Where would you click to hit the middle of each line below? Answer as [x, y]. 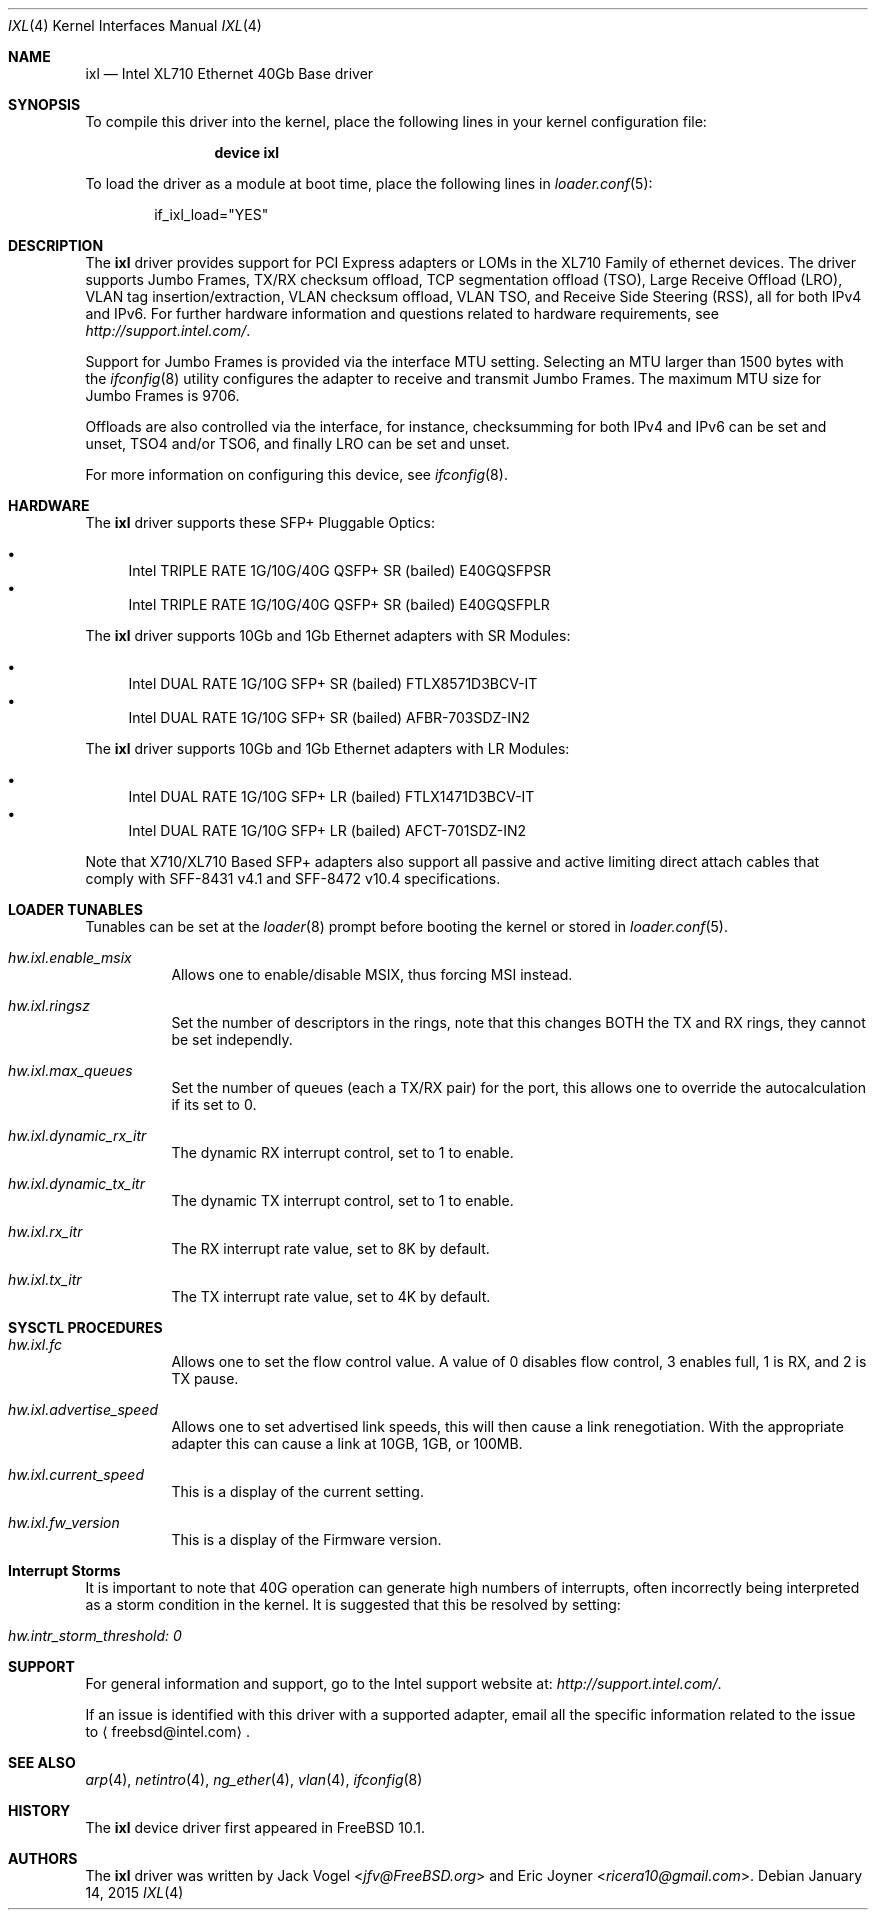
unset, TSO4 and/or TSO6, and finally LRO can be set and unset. [297, 443]
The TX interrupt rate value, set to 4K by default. [331, 1296]
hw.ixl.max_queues [70, 1070]
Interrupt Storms [64, 1570]
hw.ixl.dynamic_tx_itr [76, 1183]
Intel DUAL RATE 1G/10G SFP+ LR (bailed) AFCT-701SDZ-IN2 [327, 830]
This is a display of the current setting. [297, 1491]
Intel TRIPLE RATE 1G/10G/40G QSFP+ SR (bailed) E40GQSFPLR [339, 604]
